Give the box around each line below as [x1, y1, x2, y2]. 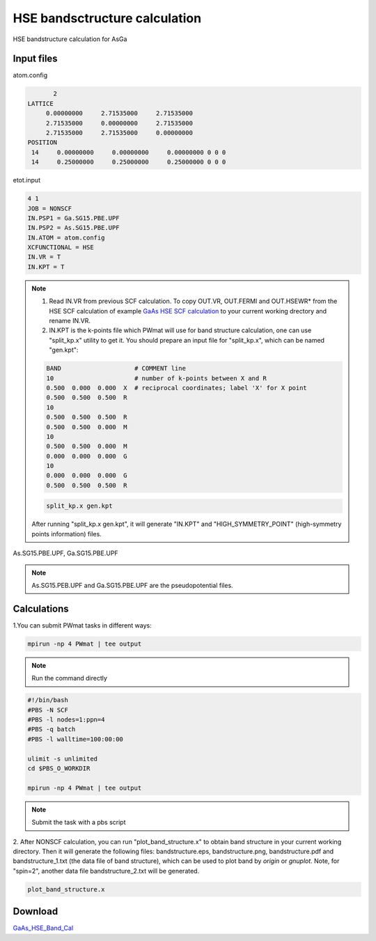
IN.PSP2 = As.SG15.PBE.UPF [27, 224, 120, 232]
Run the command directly [31, 674, 108, 683]
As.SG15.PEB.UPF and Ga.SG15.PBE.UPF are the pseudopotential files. [31, 582, 233, 589]
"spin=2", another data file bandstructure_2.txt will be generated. [13, 866, 200, 875]
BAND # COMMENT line [46, 364, 186, 373]
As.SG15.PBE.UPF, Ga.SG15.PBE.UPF [13, 549, 118, 557]
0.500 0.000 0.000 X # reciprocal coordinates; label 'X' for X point [46, 384, 308, 391]
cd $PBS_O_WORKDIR [27, 764, 91, 772]
